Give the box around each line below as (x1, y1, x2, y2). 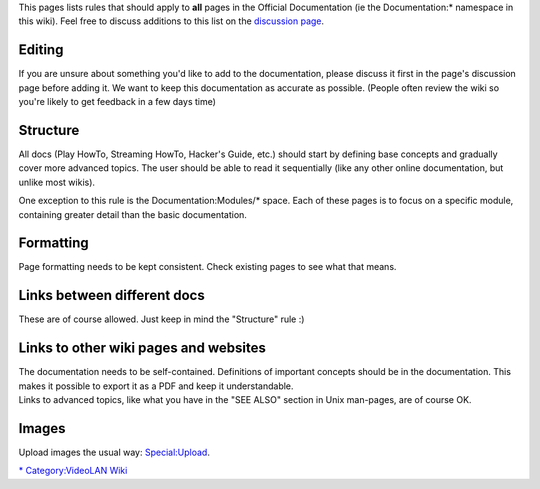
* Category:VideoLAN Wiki (18, 465, 128, 477)
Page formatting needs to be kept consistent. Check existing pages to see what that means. (18, 261, 397, 273)
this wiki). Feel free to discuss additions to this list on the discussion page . (18, 15, 325, 27)
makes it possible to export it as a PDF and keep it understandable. (18, 380, 294, 392)
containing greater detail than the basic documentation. (18, 208, 247, 220)
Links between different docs (18, 287, 205, 304)
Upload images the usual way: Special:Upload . (18, 446, 210, 458)
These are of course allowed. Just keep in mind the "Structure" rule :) (18, 313, 305, 325)
